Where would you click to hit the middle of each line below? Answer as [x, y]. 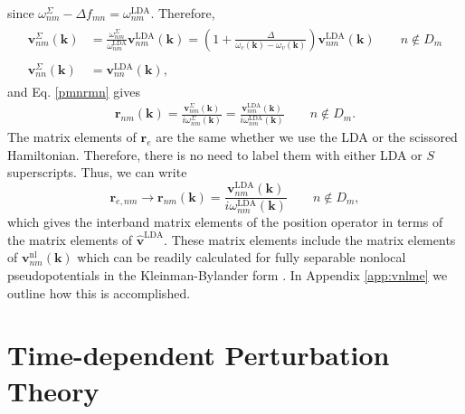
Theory [53, 390]
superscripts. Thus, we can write [97, 172]
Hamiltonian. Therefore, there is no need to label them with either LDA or [215, 154]
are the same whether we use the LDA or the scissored [307, 137]
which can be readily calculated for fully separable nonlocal [242, 257]
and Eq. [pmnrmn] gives [74, 91]
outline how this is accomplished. [99, 292]
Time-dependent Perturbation [199, 355]
